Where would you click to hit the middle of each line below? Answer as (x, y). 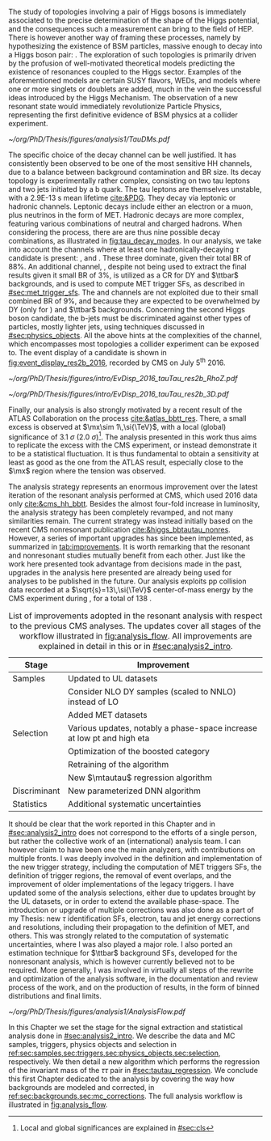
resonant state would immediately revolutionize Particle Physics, (115, 106)
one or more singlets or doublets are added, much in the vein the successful (135, 89)
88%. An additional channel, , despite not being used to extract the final (128, 267)
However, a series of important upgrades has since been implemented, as (131, 538)
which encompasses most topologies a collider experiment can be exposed (134, 344)
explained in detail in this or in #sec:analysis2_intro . (135, 647)
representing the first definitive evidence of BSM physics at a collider (123, 115)
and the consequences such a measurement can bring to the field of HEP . (131, 29)
